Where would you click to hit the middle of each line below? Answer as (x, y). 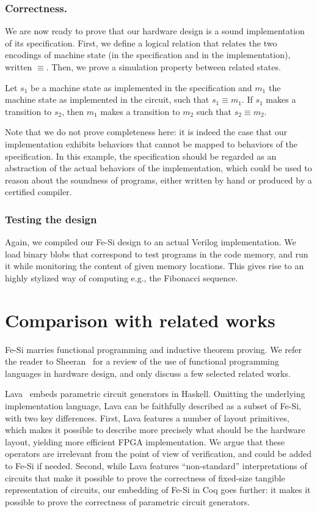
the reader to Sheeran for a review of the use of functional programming (142, 361)
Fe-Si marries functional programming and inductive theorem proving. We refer (153, 349)
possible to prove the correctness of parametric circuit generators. (127, 501)
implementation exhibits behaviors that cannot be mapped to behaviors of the (151, 143)
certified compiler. (38, 192)
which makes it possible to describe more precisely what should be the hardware (155, 430)
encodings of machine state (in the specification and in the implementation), (148, 55)
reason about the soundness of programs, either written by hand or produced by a (158, 180)
